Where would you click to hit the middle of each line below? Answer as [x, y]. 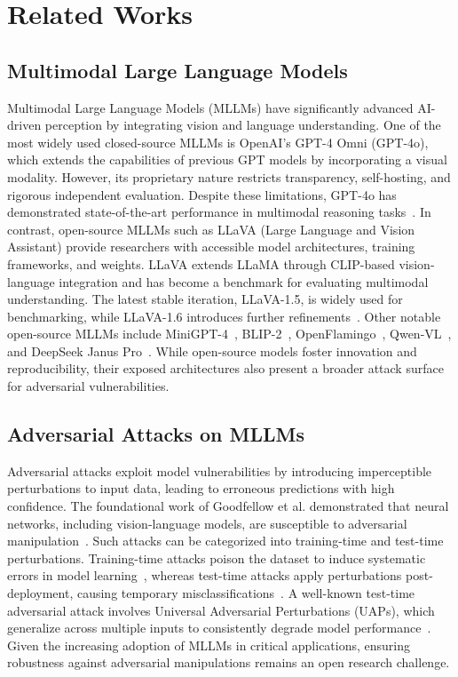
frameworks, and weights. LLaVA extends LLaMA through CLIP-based [201, 263]
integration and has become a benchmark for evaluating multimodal [244, 281]
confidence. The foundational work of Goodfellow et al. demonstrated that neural [228, 506]
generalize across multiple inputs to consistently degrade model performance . [219, 628]
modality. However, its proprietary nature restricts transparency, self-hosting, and [229, 176]
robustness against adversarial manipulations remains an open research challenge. [229, 662]
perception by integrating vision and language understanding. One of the [243, 125]
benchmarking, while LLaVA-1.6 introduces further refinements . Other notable [224, 316]
